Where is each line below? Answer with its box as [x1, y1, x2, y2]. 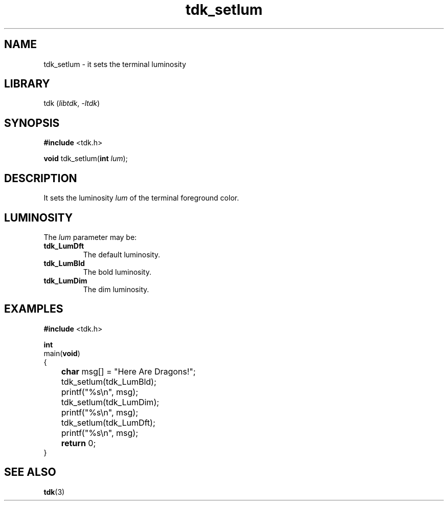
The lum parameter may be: [43, 232, 137, 241]
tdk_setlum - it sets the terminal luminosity [43, 59, 186, 69]
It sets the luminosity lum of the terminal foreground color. [43, 193, 239, 203]
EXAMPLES [4, 302, 63, 316]
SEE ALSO [4, 466, 56, 479]
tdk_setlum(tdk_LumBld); [61, 376, 156, 387]
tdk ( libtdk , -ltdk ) [43, 99, 100, 108]
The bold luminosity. [83, 267, 151, 276]
